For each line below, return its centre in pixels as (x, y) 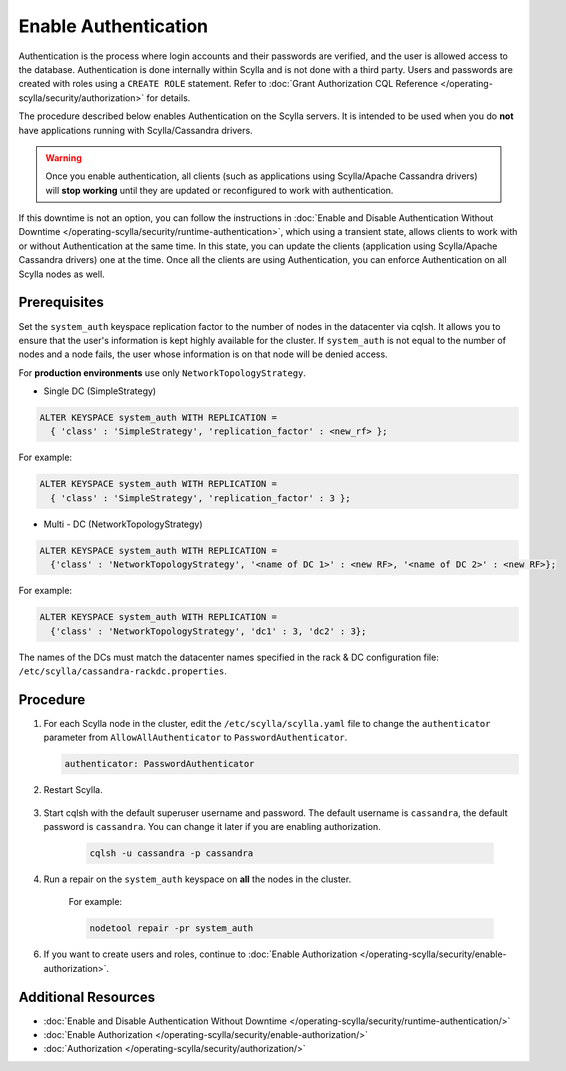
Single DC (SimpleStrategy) (100, 391)
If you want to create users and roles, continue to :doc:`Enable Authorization (200, 954)
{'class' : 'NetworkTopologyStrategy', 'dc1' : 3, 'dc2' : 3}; (208, 631)
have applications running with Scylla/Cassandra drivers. (136, 130)
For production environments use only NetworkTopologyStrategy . (162, 372)
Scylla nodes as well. (61, 274)
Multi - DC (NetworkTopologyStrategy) (123, 524)
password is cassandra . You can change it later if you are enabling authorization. (212, 826)
